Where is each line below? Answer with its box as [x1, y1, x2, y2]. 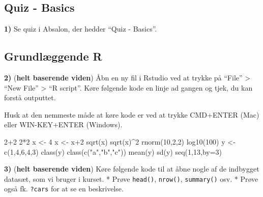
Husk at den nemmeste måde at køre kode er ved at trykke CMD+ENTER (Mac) [4, 109, 259, 120]
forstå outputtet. [4, 92, 56, 103]
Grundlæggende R [4, 48, 102, 64]
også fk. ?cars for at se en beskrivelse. [4, 183, 124, 194]
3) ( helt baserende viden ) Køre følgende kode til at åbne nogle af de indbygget [4, 163, 259, 174]
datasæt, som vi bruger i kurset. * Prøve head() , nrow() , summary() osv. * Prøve [4, 173, 258, 184]
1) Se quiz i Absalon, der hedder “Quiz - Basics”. [4, 23, 157, 34]
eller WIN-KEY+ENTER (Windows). [4, 119, 123, 130]
